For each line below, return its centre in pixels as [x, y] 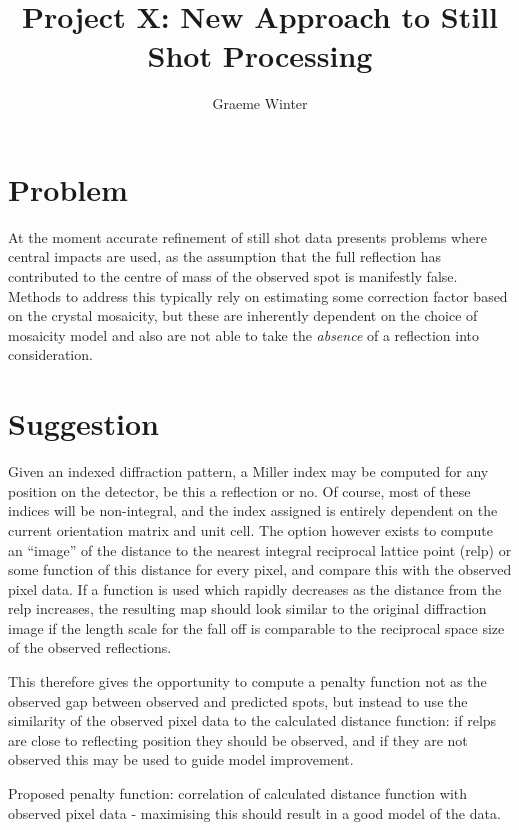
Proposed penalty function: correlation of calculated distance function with [238, 793]
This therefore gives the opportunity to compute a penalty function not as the [247, 681]
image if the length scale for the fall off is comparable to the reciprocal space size [256, 627]
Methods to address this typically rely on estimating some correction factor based [258, 295]
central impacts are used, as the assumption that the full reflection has [225, 256]
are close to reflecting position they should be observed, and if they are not [238, 739]
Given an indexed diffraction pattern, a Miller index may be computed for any [248, 471]
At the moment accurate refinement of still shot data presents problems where [247, 236]
